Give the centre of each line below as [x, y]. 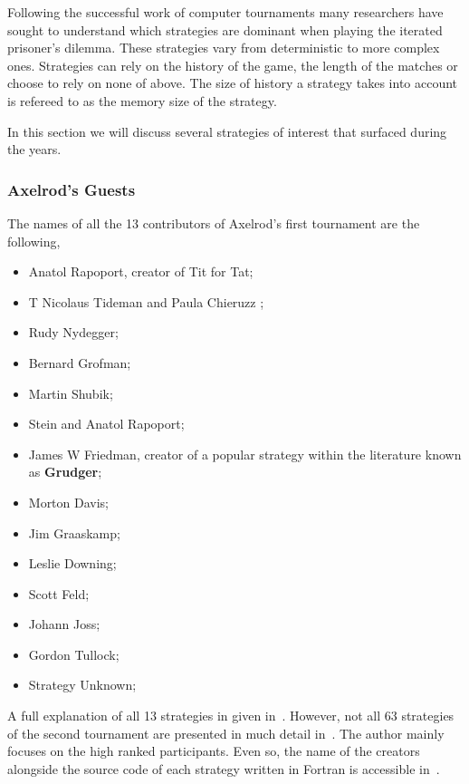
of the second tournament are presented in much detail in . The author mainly [226, 733]
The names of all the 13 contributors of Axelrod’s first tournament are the [214, 223]
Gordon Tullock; [74, 654]
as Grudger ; [65, 472]
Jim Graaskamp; [74, 532]
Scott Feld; [59, 593]
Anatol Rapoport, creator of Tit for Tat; [141, 271]
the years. [34, 149]
